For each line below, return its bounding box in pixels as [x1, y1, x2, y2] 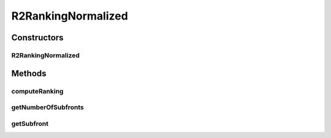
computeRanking [11, 87, 64, 95]
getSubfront [11, 119, 49, 128]
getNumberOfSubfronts [11, 103, 84, 112]
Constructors [11, 32, 64, 43]
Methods [11, 68, 47, 79]
